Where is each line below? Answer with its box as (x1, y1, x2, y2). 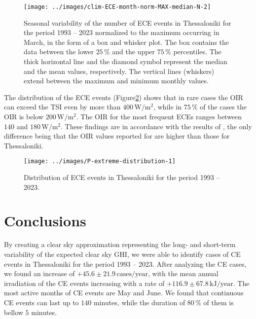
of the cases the (200, 102, 247, 112)
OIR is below (4, 111, 43, 121)
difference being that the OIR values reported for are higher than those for (4, 131, 230, 141)
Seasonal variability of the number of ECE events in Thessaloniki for (24, 17, 231, 28)
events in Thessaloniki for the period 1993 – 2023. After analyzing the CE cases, (4, 258, 247, 269)
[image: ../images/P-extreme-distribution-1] (24, 158, 176, 165)
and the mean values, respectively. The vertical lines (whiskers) (24, 66, 215, 76)
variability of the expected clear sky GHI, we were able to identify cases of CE (4, 248, 241, 259)
